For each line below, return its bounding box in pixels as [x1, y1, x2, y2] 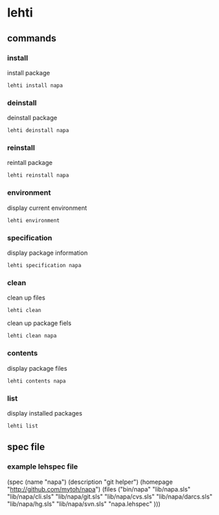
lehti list [7, 422, 39, 429]
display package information [7, 249, 88, 257]
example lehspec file [7, 462, 79, 472]
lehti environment [7, 217, 60, 224]
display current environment [7, 204, 87, 212]
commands [7, 32, 56, 44]
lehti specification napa [7, 262, 81, 269]
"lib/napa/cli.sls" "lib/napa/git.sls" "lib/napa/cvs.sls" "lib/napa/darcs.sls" [7, 492, 213, 501]
